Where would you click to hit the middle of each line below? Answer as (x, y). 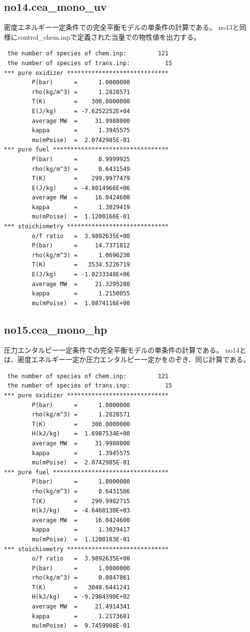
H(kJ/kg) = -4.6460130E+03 (81, 511)
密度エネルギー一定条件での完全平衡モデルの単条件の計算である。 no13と (122, 27)
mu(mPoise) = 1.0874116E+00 (81, 303)
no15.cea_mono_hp (56, 329)
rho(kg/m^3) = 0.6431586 (81, 491)
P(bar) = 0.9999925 (81, 159)
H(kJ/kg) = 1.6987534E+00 (81, 434)
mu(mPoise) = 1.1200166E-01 (81, 217)
